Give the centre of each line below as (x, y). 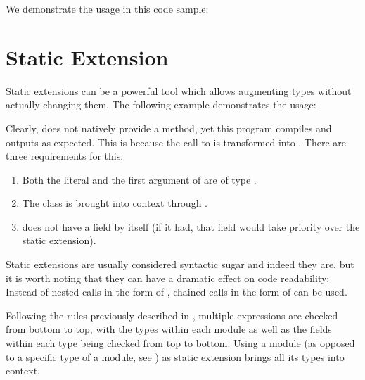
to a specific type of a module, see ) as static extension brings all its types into (175, 356)
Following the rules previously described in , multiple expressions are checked (172, 315)
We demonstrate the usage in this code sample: (107, 8)
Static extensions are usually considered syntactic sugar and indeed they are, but (180, 264)
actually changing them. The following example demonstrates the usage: (161, 104)
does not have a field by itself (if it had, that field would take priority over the (191, 226)
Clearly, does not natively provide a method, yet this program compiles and (169, 128)
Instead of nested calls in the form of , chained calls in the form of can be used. (177, 292)
